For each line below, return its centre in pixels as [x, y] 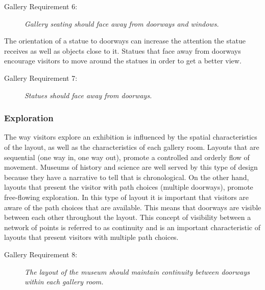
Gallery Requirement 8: [41, 254]
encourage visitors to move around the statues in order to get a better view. [123, 61]
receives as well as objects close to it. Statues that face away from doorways [123, 50]
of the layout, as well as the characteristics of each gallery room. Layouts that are [132, 147]
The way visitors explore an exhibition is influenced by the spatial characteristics [131, 137]
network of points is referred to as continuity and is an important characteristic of [132, 227]
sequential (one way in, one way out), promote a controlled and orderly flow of [127, 157]
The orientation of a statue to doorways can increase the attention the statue [125, 41]
